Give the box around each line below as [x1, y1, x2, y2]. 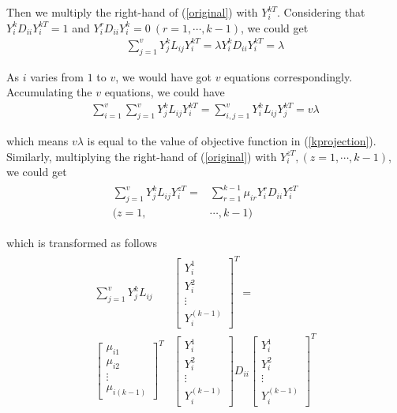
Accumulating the [6, 84, 92, 100]
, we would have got [115, 68, 212, 84]
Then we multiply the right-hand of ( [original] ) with [6, 4, 258, 20]
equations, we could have [104, 84, 225, 100]
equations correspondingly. [224, 68, 353, 84]
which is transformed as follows [6, 235, 157, 251]
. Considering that [277, 4, 365, 20]
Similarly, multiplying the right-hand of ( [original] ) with [6, 148, 277, 164]
